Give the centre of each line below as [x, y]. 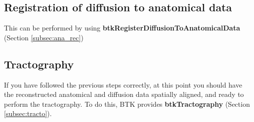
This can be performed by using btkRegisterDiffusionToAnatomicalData [122, 28]
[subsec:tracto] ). [28, 113]
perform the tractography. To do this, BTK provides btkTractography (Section [127, 104]
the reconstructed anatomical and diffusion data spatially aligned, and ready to [124, 94]
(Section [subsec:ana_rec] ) [44, 37]
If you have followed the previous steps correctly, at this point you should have [123, 84]
